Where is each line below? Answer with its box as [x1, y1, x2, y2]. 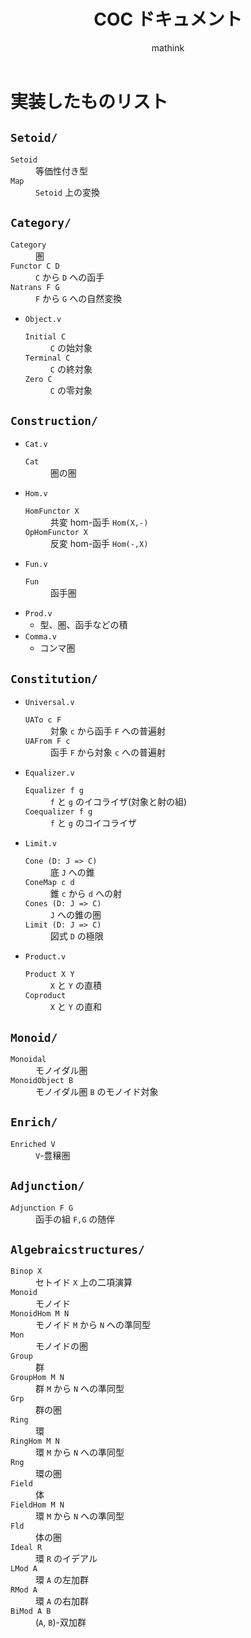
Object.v [24, 314, 62, 324]
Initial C [24, 331, 67, 342]
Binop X [10, 1266, 43, 1277]
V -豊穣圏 [35, 1149, 71, 1161]
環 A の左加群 [35, 1574, 90, 1586]
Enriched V [10, 1139, 56, 1149]
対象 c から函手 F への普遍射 [49, 725, 166, 737]
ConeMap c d [24, 878, 75, 888]
